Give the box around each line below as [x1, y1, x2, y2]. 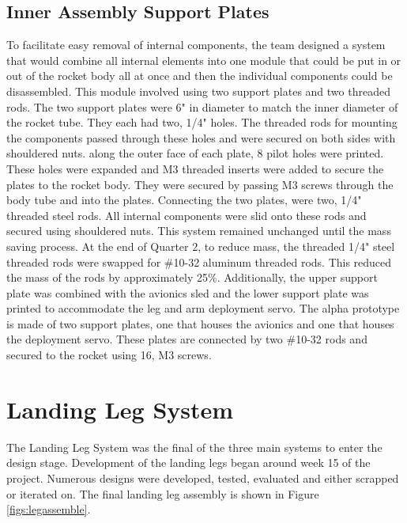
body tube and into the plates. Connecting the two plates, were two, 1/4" [6, 191, 362, 208]
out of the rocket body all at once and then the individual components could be [6, 67, 393, 84]
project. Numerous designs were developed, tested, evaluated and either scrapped [6, 469, 399, 486]
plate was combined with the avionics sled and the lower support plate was [6, 284, 369, 301]
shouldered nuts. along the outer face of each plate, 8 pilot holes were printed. [6, 145, 384, 161]
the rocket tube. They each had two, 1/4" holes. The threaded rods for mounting [6, 114, 398, 131]
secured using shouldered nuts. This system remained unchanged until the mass [6, 222, 391, 239]
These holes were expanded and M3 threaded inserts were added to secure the [6, 160, 384, 176]
